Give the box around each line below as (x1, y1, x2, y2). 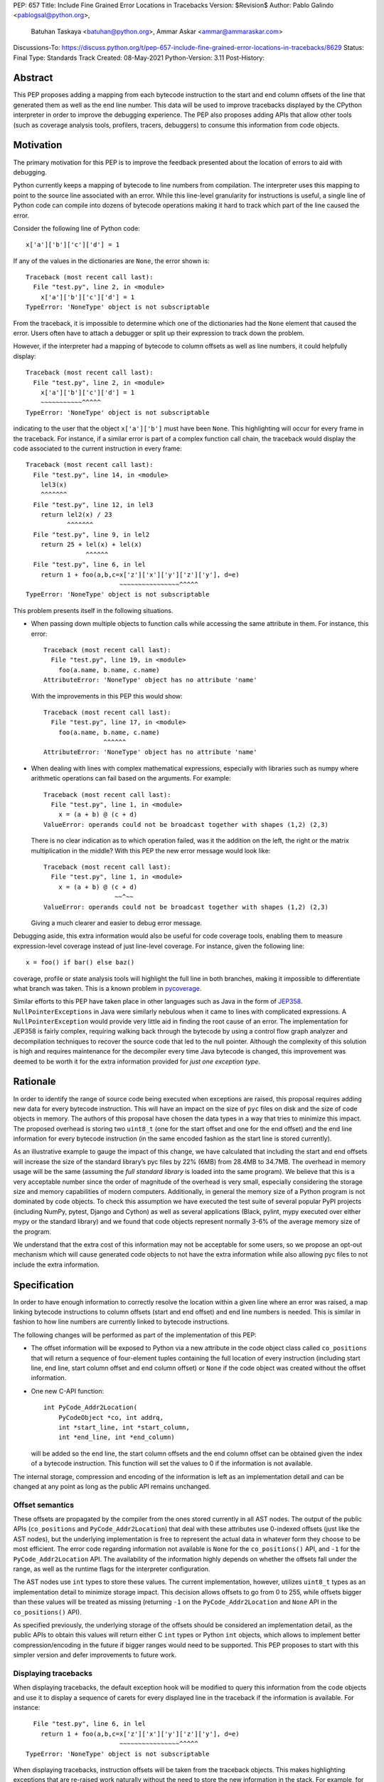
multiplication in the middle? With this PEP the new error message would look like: (31, 846, 271, 855)
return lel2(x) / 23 (40, 510, 112, 519)
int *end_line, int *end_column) (58, 1433, 176, 1441)
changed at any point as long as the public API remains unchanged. (13, 1482, 211, 1490)
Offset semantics (13, 1500, 75, 1510)
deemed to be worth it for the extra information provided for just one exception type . (13, 1057, 261, 1066)
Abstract (13, 72, 53, 84)
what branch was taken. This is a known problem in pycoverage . (13, 984, 202, 992)
